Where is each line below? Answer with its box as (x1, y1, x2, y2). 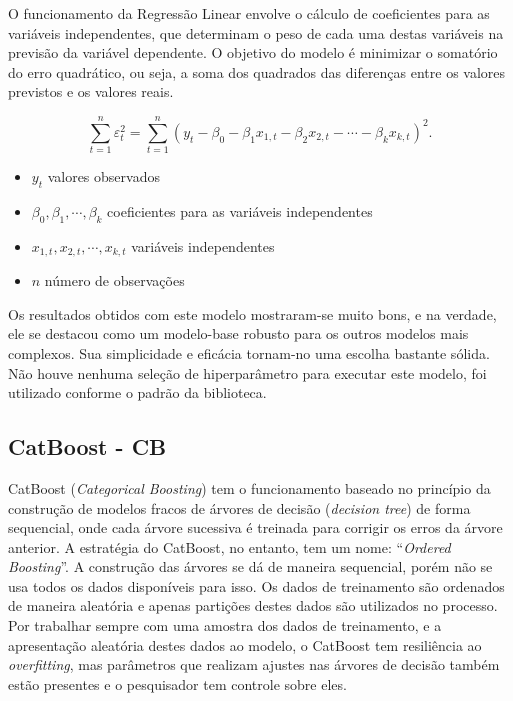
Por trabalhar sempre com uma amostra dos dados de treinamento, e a (8, 615, 442, 636)
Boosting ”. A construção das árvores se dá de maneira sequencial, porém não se (8, 556, 493, 577)
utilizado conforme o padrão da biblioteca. (8, 382, 267, 403)
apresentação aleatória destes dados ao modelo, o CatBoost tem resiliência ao (8, 634, 482, 655)
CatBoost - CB (8, 431, 167, 462)
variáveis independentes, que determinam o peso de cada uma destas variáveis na (8, 22, 504, 43)
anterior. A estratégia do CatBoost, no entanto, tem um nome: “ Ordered (8, 536, 451, 557)
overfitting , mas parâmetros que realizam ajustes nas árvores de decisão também (8, 654, 500, 675)
